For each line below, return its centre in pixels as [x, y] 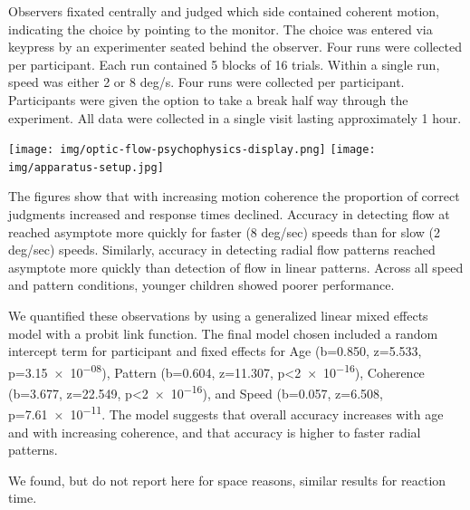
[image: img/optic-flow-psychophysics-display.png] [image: [192, 150]
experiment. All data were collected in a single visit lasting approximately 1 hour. [235, 117]
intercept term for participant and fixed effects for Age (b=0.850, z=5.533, [215, 351]
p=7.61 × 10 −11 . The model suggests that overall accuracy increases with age [226, 413]
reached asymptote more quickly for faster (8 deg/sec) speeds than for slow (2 [224, 231]
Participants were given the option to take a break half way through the [208, 99]
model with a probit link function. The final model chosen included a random [223, 333]
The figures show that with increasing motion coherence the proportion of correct [234, 196]
